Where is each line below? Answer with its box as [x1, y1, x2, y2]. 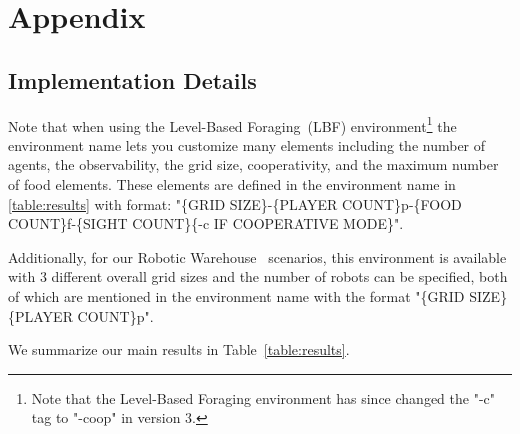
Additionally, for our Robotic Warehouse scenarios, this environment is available [8, 246, 507, 267]
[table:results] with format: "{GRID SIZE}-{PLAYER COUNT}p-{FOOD [8, 193, 462, 214]
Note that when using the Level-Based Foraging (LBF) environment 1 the [8, 112, 457, 136]
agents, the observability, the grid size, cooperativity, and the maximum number [8, 154, 499, 175]
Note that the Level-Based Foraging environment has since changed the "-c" [31, 387, 495, 408]
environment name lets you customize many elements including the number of [8, 134, 486, 155]
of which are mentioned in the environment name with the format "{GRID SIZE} [8, 285, 508, 306]
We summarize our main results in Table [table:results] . [8, 339, 350, 360]
